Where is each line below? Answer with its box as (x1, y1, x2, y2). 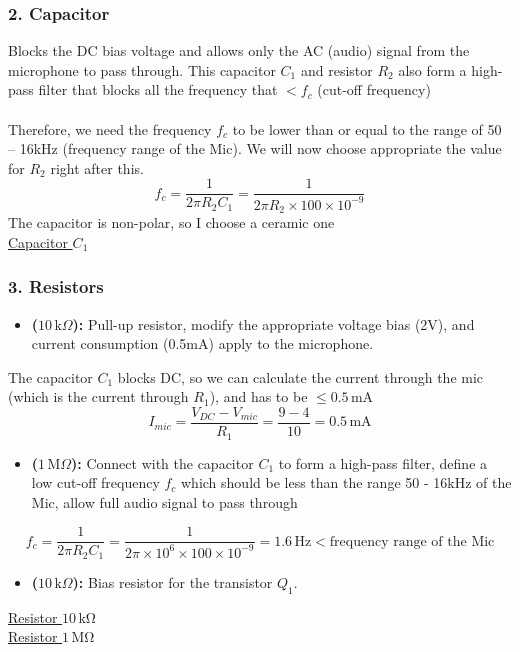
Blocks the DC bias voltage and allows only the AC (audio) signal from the (8, 40, 470, 61)
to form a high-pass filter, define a (278, 452, 488, 473)
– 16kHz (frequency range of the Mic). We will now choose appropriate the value (8, 138, 502, 159)
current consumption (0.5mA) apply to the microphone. (31, 333, 374, 354)
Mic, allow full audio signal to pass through (31, 491, 298, 512)
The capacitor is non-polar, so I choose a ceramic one (8, 212, 335, 233)
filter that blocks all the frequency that (38, 79, 278, 100)
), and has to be (209, 386, 308, 407)
